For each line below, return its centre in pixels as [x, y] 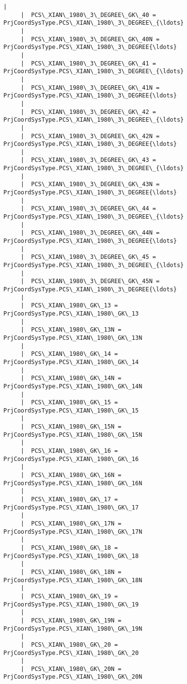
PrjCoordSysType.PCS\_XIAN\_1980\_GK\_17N [73, 532]
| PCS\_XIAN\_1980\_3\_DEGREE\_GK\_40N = [90, 39]
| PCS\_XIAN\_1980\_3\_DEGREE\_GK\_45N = [90, 281]
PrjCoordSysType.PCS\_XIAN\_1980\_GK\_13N [73, 338]
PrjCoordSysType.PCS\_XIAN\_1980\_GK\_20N [73, 677]
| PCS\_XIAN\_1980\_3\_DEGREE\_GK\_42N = [90, 136]
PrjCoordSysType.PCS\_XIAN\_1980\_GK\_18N [73, 580]
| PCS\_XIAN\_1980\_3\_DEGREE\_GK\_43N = [90, 184]
